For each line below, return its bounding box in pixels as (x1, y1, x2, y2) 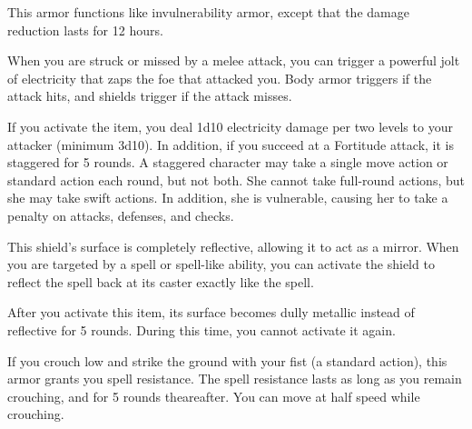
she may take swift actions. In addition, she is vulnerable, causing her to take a (7, 188, 448, 207)
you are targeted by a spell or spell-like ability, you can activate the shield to (7, 254, 435, 274)
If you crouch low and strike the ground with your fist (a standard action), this (7, 351, 447, 370)
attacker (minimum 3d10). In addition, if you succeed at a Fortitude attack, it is (7, 135, 454, 154)
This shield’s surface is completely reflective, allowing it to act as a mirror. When (7, 236, 459, 255)
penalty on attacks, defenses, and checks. (7, 205, 234, 224)
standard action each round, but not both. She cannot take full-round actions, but (7, 170, 465, 189)
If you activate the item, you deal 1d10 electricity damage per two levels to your (7, 116, 453, 135)
